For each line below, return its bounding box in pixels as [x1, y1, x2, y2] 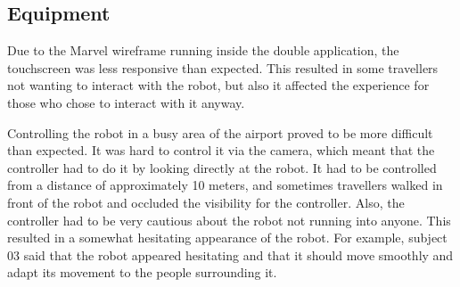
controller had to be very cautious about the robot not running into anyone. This [7, 210, 451, 229]
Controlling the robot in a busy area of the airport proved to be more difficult [7, 123, 433, 142]
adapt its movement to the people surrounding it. [7, 263, 277, 282]
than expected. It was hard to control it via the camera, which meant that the [7, 141, 435, 160]
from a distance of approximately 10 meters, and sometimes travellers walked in [7, 176, 443, 194]
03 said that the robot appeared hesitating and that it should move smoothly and [7, 245, 454, 264]
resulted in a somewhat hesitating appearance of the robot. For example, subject [7, 228, 448, 247]
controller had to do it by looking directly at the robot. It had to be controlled [7, 158, 437, 176]
